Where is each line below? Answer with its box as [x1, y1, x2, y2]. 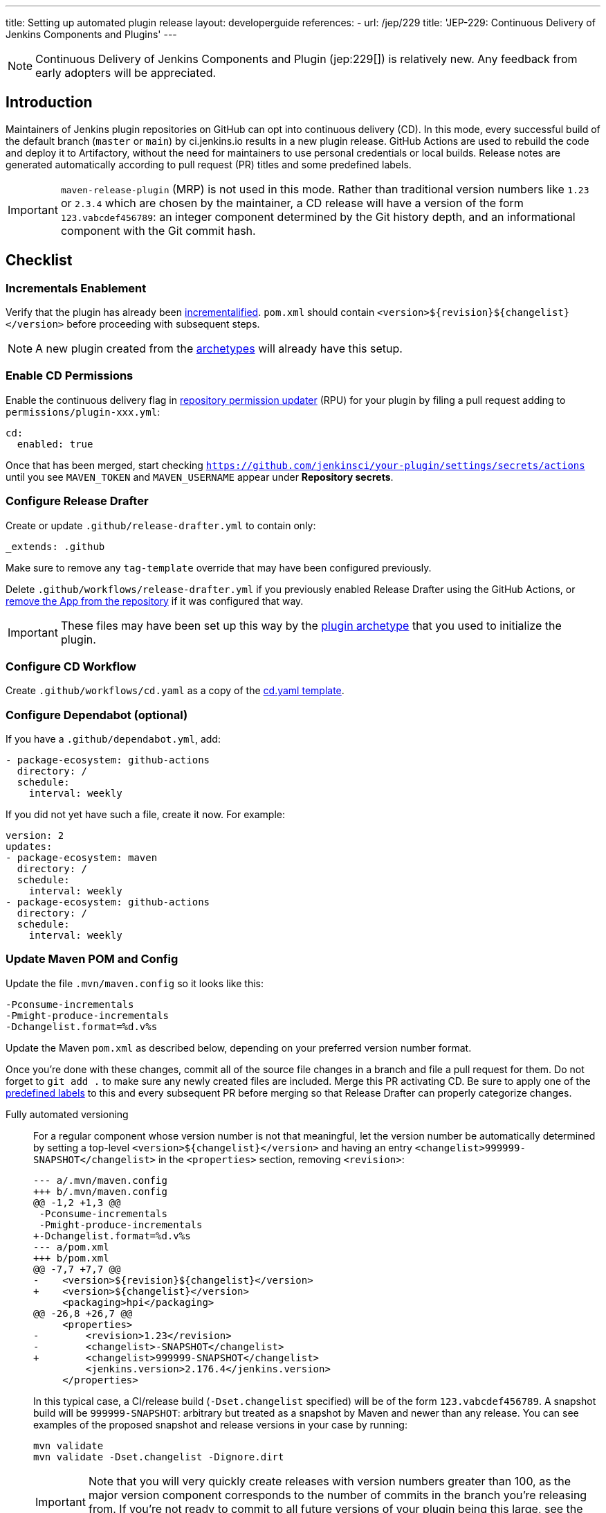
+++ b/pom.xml [33, 1252, 109, 1264]
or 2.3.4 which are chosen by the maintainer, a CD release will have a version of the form [60, 195, 524, 210]
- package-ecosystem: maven [6, 852, 158, 864]
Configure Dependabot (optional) [6, 707, 188, 722]
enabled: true [17, 438, 93, 450]
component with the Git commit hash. [60, 223, 256, 238]
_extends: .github [6, 540, 105, 552]
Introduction [6, 94, 93, 112]
